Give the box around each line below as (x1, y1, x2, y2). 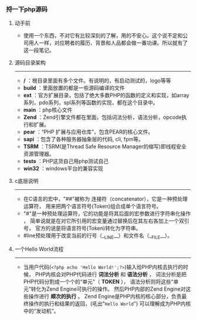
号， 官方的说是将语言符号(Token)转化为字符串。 (23, 224, 141, 232)
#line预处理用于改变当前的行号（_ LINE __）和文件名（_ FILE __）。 (23, 232, 173, 241)
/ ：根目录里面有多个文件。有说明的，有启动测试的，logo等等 (23, 77, 171, 84)
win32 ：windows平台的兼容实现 (23, 165, 104, 172)
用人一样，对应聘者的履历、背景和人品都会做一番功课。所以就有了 (28, 39, 188, 46)
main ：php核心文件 (23, 107, 73, 114)
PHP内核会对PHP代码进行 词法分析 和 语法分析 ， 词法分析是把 (35, 271, 186, 278)
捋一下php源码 (6, 5, 48, 13)
